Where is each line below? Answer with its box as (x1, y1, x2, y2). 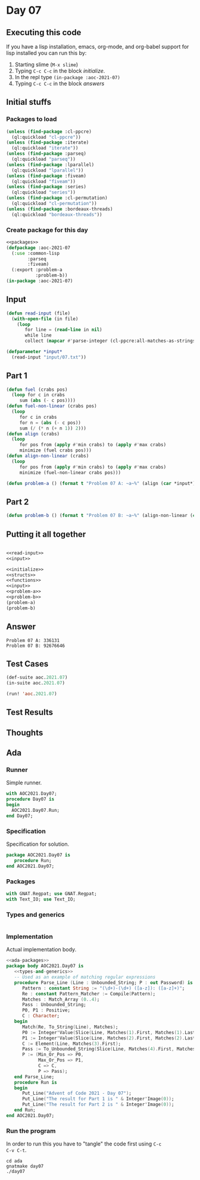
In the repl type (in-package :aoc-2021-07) (14, 74, 121, 80)
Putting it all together (6, 529, 86, 539)
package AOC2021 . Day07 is (6, 852, 70, 858)
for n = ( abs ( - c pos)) (19, 419, 82, 426)
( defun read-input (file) (6, 310, 70, 316)
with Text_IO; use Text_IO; (6, 896, 76, 902)
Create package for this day (6, 226, 88, 234)
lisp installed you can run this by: (6, 49, 87, 57)
